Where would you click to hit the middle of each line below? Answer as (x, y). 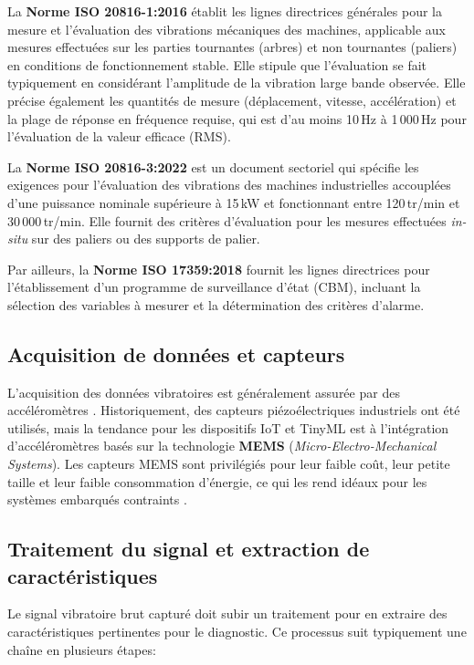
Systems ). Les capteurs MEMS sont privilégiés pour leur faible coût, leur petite (229, 464)
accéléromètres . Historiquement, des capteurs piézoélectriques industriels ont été (234, 410)
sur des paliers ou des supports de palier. (146, 239)
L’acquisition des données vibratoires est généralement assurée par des (204, 392)
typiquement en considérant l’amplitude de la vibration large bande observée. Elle (237, 83)
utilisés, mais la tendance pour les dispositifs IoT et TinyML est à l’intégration (228, 427)
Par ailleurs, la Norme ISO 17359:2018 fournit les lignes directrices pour (219, 269)
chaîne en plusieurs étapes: (82, 649)
